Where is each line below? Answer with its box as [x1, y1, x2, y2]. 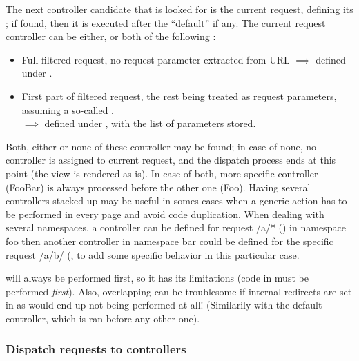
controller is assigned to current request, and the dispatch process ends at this [6, 153, 336, 167]
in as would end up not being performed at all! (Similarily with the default [6, 297, 322, 312]
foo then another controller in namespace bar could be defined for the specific [6, 233, 333, 248]
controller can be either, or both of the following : [6, 29, 216, 43]
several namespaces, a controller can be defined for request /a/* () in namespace [6, 220, 346, 235]
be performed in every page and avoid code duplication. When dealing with [6, 206, 324, 221]
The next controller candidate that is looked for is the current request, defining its [6, 2, 353, 16]
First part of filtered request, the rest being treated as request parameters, [21, 88, 337, 103]
